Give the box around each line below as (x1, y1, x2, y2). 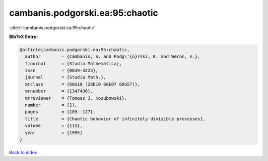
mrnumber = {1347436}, (25, 88, 93, 94)
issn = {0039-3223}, (25, 68, 99, 74)
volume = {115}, (25, 123, 83, 128)
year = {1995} (25, 130, 83, 135)
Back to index (9, 149, 37, 155)
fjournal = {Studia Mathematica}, (25, 61, 122, 66)
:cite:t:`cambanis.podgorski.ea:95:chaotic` (9, 25, 96, 31)
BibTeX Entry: (9, 34, 38, 40)
